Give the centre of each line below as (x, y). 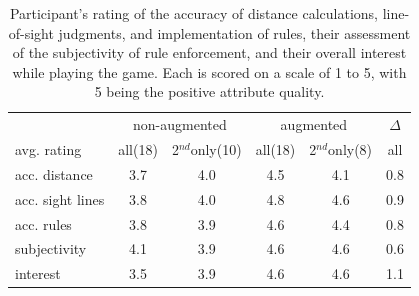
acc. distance (54, 173)
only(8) (350, 149)
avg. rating (48, 149)
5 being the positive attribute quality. (209, 91)
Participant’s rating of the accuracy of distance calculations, (193, 13)
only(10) (216, 149)
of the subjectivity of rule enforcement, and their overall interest (209, 52)
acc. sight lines (60, 198)
